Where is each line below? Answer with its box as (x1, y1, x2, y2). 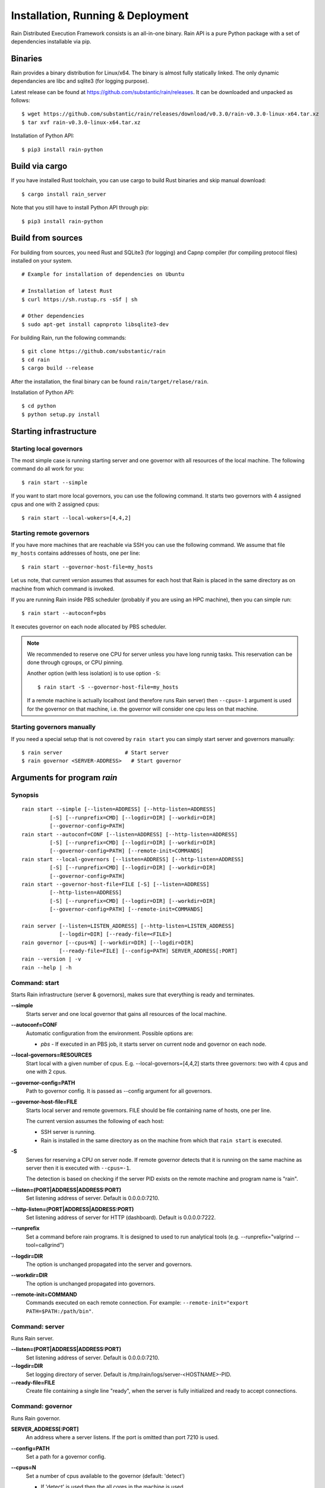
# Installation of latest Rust (21, 287, 113, 295)
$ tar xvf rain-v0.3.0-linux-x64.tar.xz (21, 119, 141, 126)
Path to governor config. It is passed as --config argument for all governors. (26, 1087, 212, 1095)
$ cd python (21, 402, 56, 409)
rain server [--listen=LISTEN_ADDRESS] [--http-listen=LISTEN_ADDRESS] (21, 923, 235, 929)
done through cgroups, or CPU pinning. (27, 658, 124, 666)
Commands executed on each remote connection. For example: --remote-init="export (26, 1299, 249, 1306)
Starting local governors (11, 444, 83, 452)
